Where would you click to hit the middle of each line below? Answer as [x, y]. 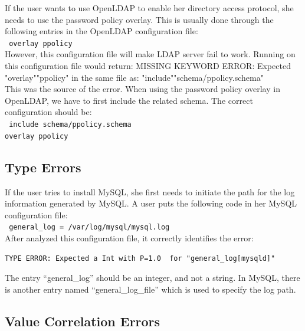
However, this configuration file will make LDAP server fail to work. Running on [150, 54]
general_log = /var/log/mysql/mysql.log [89, 227]
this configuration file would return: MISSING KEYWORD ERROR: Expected [148, 66]
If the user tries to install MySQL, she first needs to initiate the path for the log [150, 191]
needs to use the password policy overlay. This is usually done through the [139, 19]
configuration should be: [48, 112]
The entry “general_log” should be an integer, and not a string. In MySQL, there [152, 278]
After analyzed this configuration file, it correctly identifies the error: [129, 237]
